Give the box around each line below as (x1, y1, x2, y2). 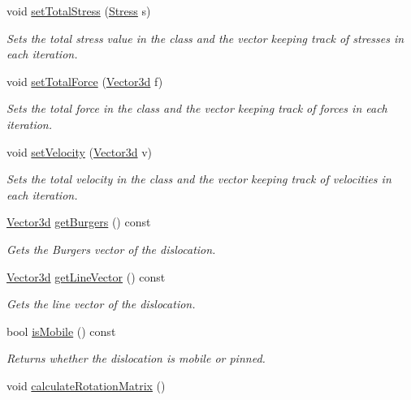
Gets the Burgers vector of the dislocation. (6, 240, 216, 257)
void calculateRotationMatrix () (6, 376, 166, 394)
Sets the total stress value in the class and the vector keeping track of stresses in (6, 29, 405, 46)
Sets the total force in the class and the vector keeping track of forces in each (6, 100, 387, 117)
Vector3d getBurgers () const (6, 213, 151, 230)
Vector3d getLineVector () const (6, 268, 166, 285)
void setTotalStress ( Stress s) (6, 2, 151, 19)
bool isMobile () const (6, 322, 116, 339)
